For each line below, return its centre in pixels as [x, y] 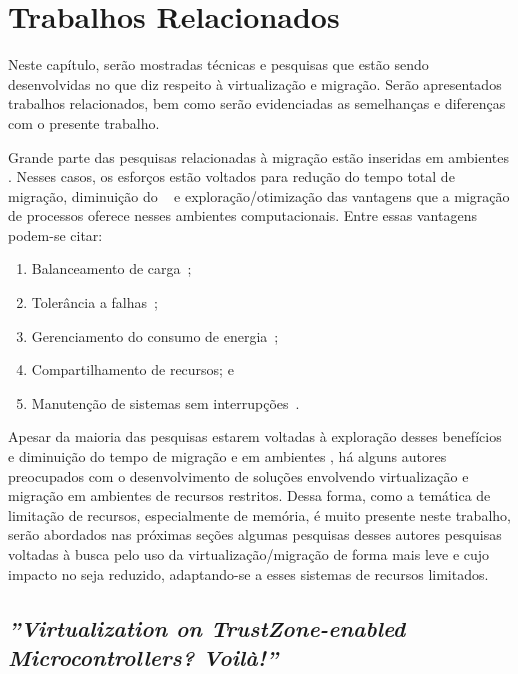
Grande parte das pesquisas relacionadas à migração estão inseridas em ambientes [259, 156]
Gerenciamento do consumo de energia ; [155, 335]
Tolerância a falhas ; [94, 302]
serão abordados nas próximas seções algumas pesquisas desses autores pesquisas [255, 534]
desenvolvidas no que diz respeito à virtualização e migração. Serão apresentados [255, 83]
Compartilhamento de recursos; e [132, 369]
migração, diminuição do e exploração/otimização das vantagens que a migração [259, 195]
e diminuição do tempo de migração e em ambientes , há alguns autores [227, 456]
